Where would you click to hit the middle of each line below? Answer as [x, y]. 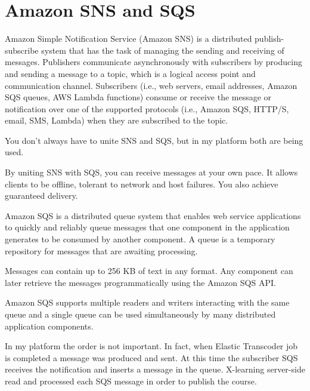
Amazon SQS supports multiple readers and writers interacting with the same [147, 302]
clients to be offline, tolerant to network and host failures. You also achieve [142, 184]
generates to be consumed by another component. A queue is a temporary [140, 239]
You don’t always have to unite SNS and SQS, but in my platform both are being [154, 140]
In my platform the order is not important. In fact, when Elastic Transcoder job [151, 346]
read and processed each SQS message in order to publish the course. [131, 381]
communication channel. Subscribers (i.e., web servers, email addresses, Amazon [151, 85]
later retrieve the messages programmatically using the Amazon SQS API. [140, 282]
